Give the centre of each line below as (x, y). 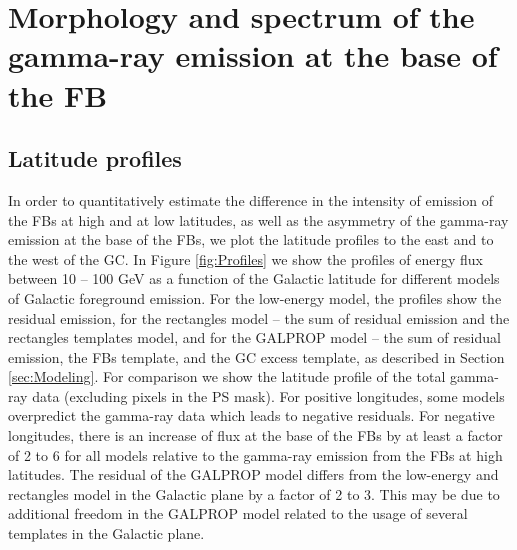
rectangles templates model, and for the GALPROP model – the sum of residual (254, 337)
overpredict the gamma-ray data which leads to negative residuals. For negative (251, 415)
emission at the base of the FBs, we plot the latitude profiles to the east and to (251, 239)
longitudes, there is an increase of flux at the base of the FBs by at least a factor (255, 435)
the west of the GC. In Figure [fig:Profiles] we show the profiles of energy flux (246, 258)
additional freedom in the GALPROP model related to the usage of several (238, 513)
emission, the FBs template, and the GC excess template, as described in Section (256, 356)
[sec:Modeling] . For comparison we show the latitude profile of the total (227, 376)
